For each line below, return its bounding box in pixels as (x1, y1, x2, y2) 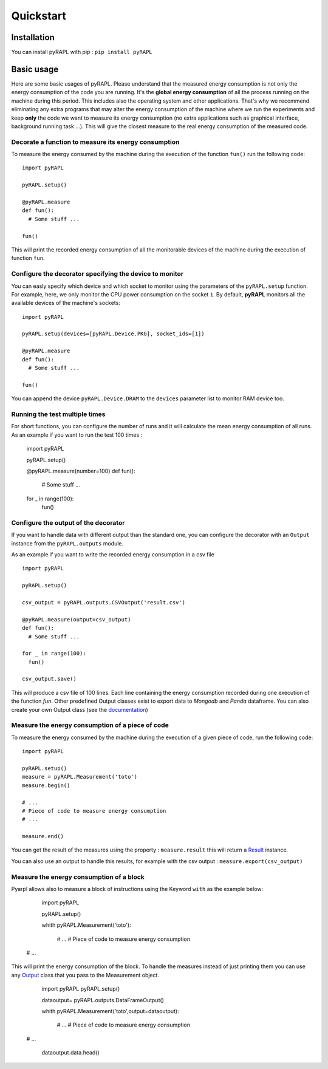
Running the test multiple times (11, 410, 106, 418)
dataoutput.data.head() (41, 1049, 100, 1056)
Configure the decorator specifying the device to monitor (11, 270, 184, 278)
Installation (11, 32, 55, 43)
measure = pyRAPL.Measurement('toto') (22, 773, 138, 780)
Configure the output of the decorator (11, 518, 125, 527)
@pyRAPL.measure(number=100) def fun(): (26, 467, 136, 474)
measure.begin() (22, 782, 70, 789)
